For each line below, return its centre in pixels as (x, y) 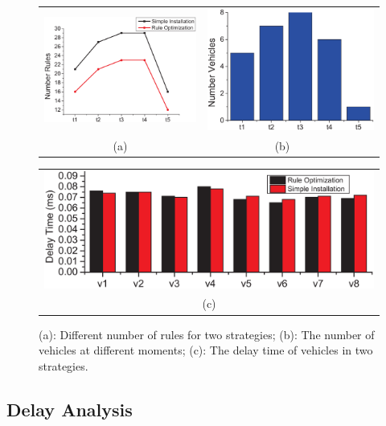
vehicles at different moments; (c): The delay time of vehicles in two (206, 350)
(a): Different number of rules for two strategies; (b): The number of (207, 334)
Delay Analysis (70, 409)
